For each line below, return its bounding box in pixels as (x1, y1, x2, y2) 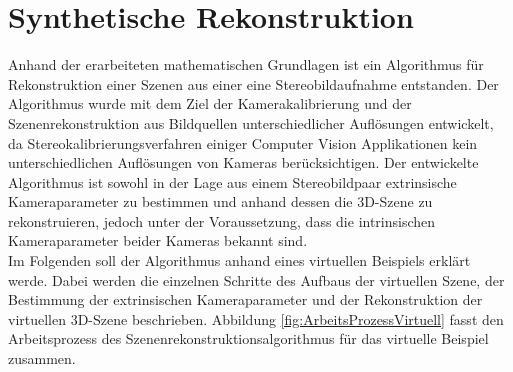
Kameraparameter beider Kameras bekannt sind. (8, 230, 308, 251)
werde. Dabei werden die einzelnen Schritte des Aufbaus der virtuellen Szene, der (8, 269, 505, 290)
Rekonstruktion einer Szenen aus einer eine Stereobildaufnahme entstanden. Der (8, 73, 499, 94)
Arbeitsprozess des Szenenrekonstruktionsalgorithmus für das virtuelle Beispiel (8, 328, 489, 349)
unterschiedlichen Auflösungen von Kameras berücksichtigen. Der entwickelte (8, 152, 479, 173)
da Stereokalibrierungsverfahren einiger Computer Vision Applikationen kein (8, 132, 478, 153)
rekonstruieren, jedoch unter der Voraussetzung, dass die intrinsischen (8, 210, 436, 231)
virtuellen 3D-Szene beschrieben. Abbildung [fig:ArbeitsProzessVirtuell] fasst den (8, 308, 504, 329)
